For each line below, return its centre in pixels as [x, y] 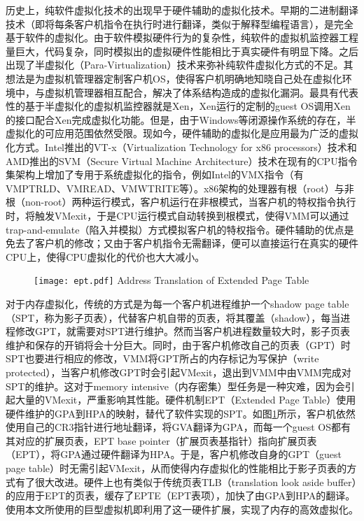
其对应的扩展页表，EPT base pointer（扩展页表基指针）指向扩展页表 [161, 440]
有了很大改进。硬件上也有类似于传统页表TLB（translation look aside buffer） [186, 481]
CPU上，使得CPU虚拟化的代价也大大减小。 [105, 256]
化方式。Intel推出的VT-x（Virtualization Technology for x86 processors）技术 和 [181, 147]
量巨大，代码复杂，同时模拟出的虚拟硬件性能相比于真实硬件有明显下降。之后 [182, 51]
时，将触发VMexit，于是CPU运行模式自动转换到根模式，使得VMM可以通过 [177, 215]
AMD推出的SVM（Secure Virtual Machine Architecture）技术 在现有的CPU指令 [182, 160]
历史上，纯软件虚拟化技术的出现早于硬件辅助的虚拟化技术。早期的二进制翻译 [182, 10]
